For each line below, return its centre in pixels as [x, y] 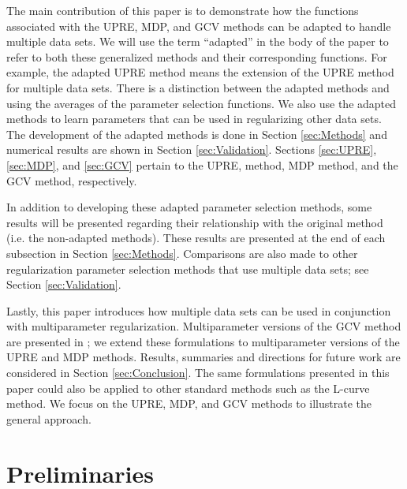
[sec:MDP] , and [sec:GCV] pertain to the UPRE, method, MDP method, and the [202, 164]
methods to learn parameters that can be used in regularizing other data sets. [194, 119]
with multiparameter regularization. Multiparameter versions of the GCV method [204, 326]
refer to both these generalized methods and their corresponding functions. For [197, 56]
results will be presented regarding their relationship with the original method [195, 222]
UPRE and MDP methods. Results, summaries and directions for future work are [203, 357]
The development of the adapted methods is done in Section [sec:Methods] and [197, 134]
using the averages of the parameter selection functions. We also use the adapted [202, 103]
